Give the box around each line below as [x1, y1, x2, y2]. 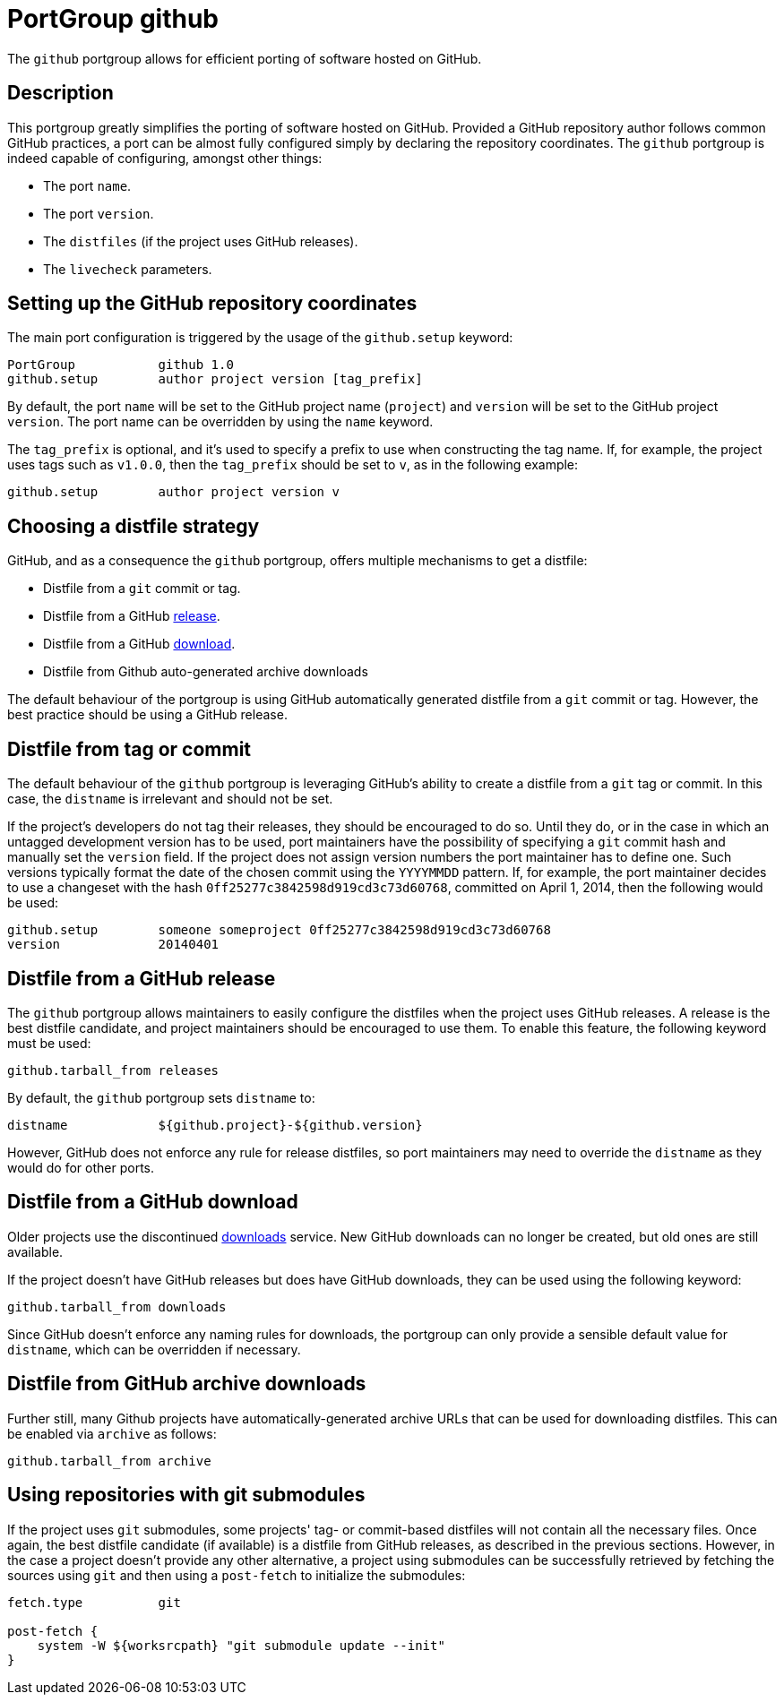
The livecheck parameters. [43, 261, 212, 277]
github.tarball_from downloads [7, 1299, 227, 1314]
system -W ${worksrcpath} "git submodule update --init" [37, 1638, 445, 1653]
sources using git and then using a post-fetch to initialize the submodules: [7, 1567, 466, 1583]
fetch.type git [7, 1595, 181, 1610]
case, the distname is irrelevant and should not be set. [7, 791, 333, 807]
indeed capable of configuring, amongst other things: [7, 150, 323, 166]
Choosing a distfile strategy [7, 514, 260, 537]
